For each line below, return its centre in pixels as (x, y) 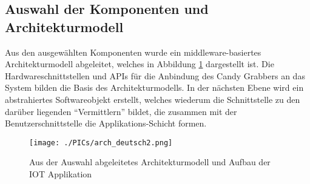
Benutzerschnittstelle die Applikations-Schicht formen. (106, 123)
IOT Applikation (61, 174)
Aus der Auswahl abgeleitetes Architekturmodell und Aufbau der (150, 162)
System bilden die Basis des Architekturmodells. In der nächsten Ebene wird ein (154, 87)
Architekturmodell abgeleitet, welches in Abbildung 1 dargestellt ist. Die (140, 64)
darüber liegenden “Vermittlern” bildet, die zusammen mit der (121, 111)
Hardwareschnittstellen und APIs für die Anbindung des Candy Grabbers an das (155, 75)
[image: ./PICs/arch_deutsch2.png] (101, 143)
